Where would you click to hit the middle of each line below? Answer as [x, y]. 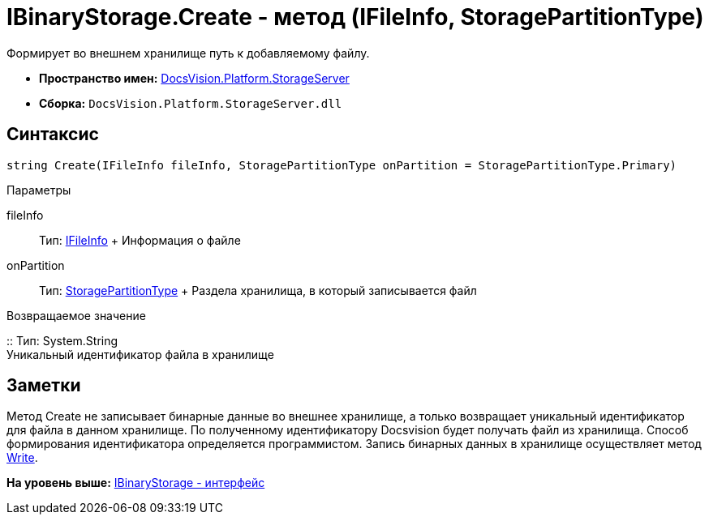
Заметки [44, 386]
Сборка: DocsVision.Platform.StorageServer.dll [191, 103]
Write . [22, 458]
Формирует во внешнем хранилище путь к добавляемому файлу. [188, 53]
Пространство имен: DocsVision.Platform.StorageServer [194, 78]
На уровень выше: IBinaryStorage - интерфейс [136, 483]
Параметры [39, 190]
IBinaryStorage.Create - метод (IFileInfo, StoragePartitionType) [355, 17]
